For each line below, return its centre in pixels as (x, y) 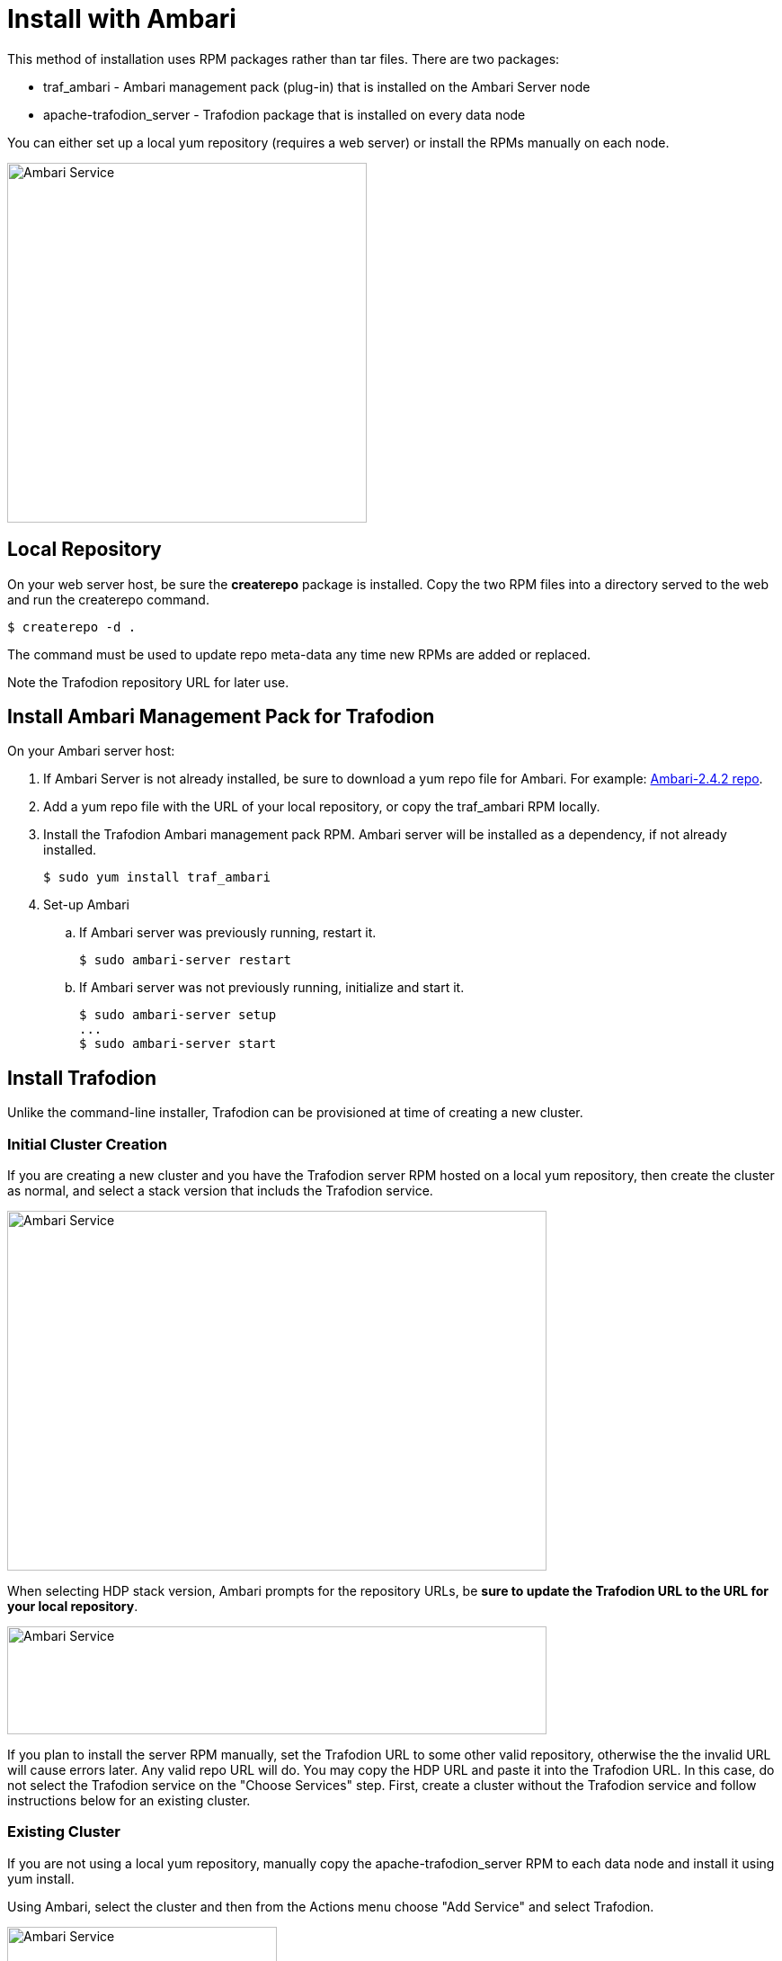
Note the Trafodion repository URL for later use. (148, 682)
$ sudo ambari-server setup (178, 1015)
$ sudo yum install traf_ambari (157, 878)
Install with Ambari (122, 19)
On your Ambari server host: (91, 751)
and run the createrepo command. (108, 599)
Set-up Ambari (86, 905)
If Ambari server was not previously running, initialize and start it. (272, 988)
